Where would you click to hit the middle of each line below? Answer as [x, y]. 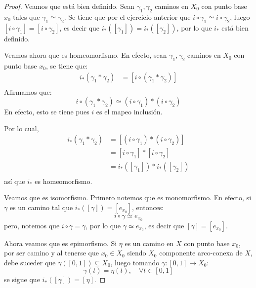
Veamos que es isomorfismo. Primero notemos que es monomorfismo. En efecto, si [128, 198]
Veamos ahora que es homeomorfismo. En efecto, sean [85, 55]
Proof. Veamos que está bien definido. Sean [69, 6]
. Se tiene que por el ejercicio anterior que [127, 17]
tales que [26, 17]
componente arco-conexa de [201, 253]
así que [15, 181]
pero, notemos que [32, 225]
